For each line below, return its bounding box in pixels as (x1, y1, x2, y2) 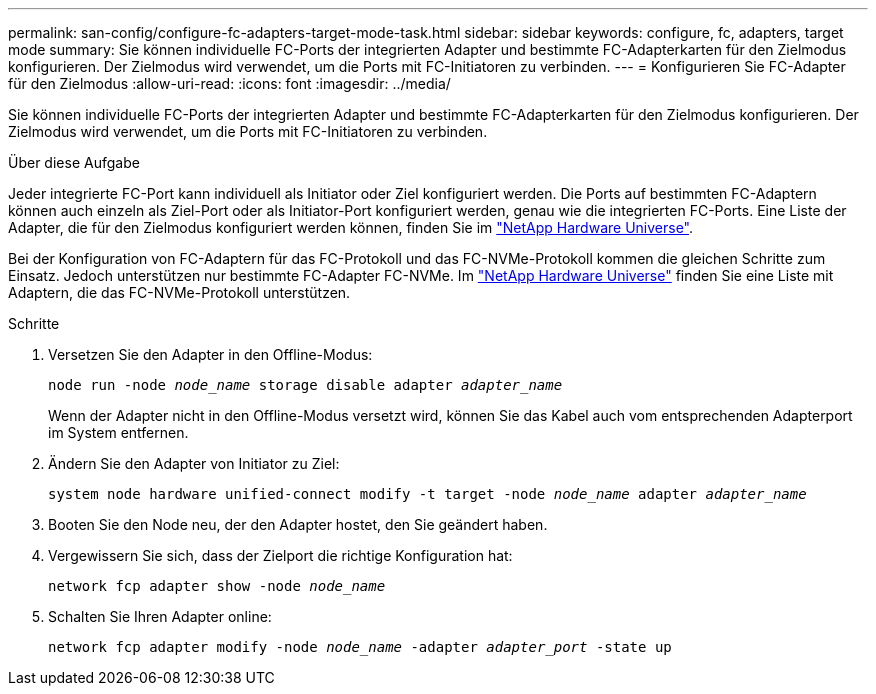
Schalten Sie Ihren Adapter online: (48, 608, 272, 625)
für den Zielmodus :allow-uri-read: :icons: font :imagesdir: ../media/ (8, 75, 451, 92)
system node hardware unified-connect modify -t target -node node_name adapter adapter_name (48, 486, 807, 502)
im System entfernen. (48, 424, 189, 441)
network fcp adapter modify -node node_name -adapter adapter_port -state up (48, 639, 672, 655)
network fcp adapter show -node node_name (48, 578, 386, 594)
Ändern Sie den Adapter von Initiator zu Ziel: (48, 455, 340, 472)
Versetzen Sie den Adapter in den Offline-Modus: (48, 346, 373, 363)
